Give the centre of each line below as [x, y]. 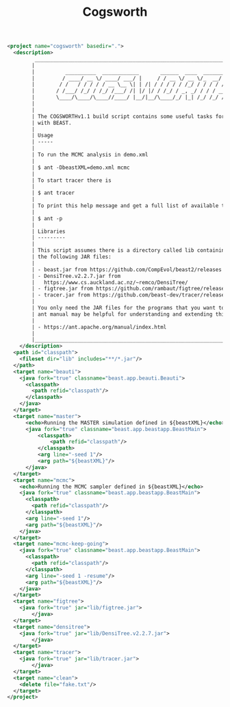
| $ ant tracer [53, 193]
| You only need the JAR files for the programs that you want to [128, 308]
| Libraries [49, 231]
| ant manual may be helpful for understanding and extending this [130, 314]
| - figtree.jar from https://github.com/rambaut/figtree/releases [130, 289]
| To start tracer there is [72, 180]
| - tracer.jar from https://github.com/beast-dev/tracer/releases [130, 295]
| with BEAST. [52, 123]
